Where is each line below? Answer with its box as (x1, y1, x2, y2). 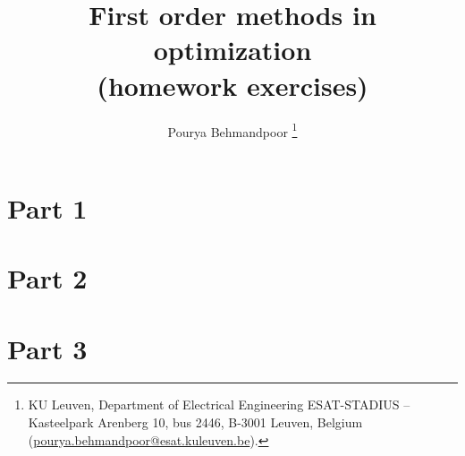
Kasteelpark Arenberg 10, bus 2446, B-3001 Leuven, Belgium (28, 413, 363, 432)
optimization (153, 31, 312, 68)
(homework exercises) (97, 66, 368, 103)
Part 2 (7, 260, 88, 297)
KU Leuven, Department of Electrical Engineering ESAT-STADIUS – (28, 395, 410, 414)
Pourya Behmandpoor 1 (167, 119, 298, 141)
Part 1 (7, 189, 88, 226)
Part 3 (7, 330, 88, 366)
